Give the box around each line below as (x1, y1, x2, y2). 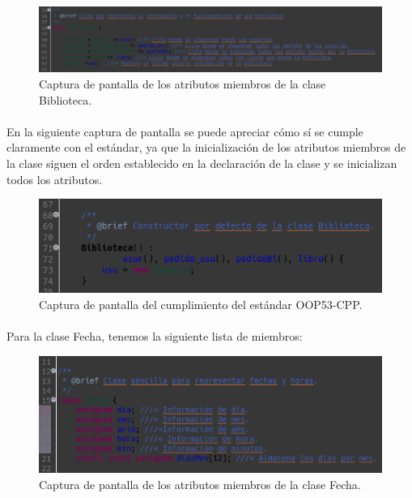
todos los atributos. (6, 170, 103, 187)
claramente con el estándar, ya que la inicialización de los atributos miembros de (6, 139, 406, 156)
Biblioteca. (39, 91, 92, 108)
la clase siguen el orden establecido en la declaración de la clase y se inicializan (6, 155, 397, 171)
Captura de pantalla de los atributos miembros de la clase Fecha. (39, 475, 361, 492)
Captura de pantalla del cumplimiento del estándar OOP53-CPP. (39, 295, 363, 312)
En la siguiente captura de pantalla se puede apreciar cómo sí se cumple (6, 122, 363, 140)
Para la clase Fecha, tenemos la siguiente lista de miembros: (6, 328, 303, 345)
